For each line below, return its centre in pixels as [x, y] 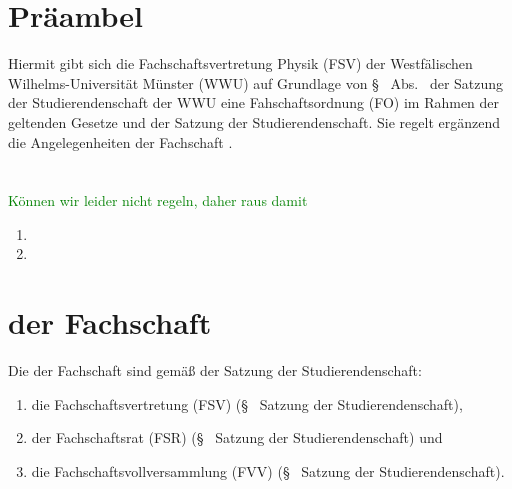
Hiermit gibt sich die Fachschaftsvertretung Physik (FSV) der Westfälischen [240, 63]
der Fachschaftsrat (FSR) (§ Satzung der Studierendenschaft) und [237, 437]
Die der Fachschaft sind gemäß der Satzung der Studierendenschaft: [215, 370]
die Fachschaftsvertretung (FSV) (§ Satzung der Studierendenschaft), [247, 403]
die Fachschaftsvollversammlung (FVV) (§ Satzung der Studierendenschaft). [268, 470]
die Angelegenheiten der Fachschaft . [120, 141]
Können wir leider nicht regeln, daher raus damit [158, 200]
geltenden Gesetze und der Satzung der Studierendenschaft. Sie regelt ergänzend [254, 121]
